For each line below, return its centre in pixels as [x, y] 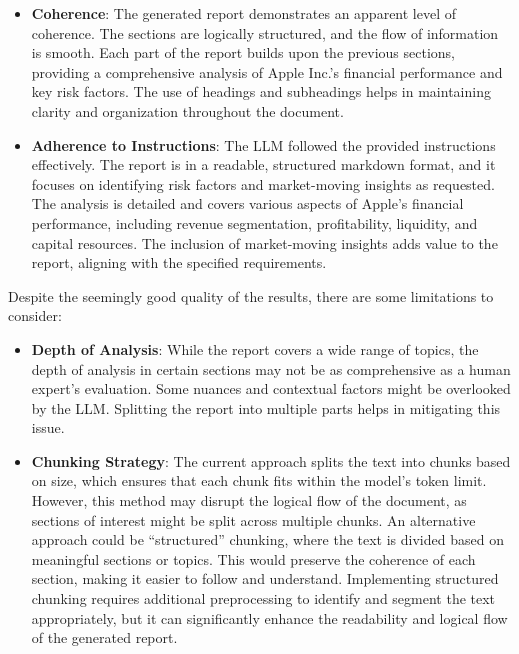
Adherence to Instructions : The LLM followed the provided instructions [263, 144]
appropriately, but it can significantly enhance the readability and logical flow [269, 617]
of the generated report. [104, 637]
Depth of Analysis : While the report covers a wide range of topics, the [255, 348]
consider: [35, 315]
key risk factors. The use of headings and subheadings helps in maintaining [261, 91]
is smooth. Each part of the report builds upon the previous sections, [243, 52]
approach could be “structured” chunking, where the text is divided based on [267, 539]
